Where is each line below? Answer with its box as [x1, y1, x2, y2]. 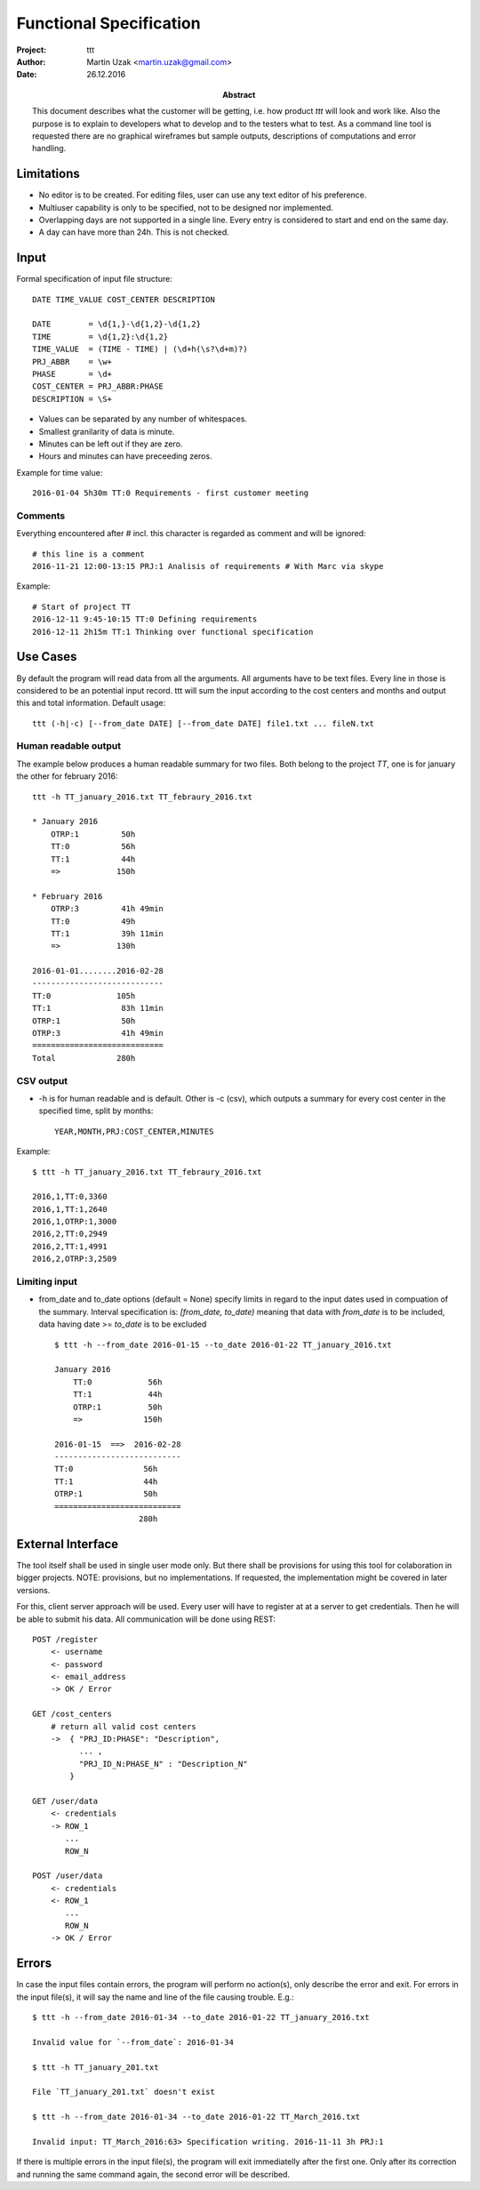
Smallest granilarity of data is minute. [38, 426, 175, 437]
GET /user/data [32, 1796, 99, 1806]
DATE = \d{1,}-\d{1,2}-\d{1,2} [32, 319, 202, 329]
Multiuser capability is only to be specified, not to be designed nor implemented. [38, 202, 333, 213]
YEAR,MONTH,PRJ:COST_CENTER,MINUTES [54, 1126, 214, 1136]
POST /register [32, 1634, 99, 1644]
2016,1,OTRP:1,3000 [32, 1216, 117, 1227]
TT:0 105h [32, 991, 136, 1000]
